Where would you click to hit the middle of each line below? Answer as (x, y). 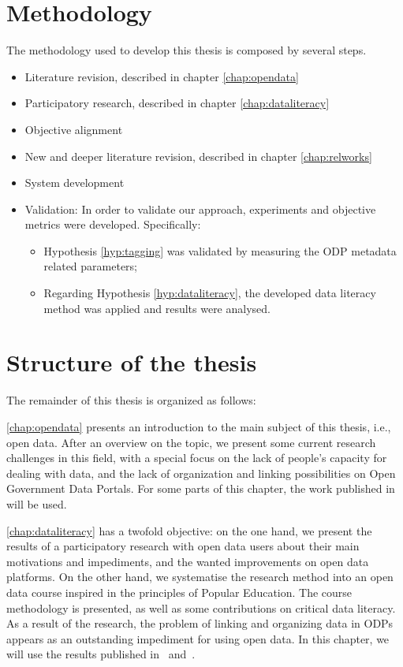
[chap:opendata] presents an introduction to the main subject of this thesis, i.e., (199, 426)
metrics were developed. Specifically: (113, 224)
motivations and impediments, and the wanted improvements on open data (188, 561)
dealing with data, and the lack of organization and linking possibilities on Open (201, 473)
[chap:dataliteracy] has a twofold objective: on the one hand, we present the (189, 530)
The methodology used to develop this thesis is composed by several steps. (187, 50)
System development (75, 183)
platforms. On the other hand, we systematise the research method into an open (200, 577)
